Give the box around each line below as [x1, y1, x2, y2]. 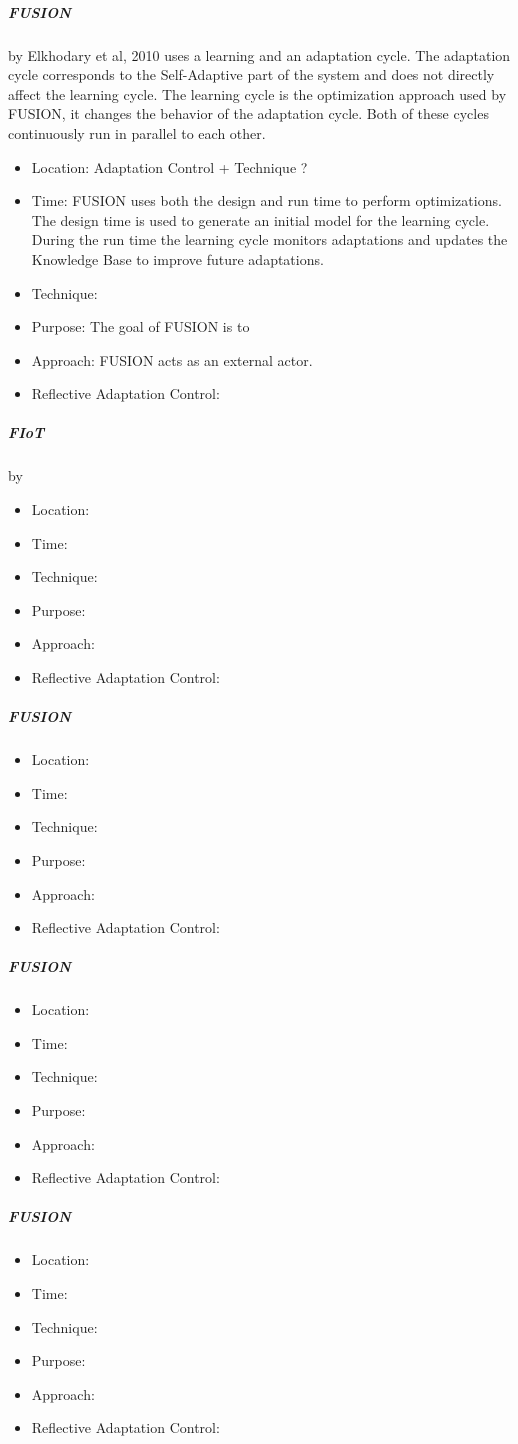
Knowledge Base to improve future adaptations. [31, 248, 324, 269]
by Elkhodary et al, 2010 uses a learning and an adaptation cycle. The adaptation [8, 44, 511, 65]
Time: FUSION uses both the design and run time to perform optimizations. [31, 190, 502, 211]
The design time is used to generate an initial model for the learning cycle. [31, 209, 490, 230]
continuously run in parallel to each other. [8, 122, 266, 143]
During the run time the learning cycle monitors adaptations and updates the [31, 229, 508, 250]
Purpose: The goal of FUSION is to [31, 316, 250, 337]
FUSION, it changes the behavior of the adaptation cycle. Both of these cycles [8, 103, 489, 124]
